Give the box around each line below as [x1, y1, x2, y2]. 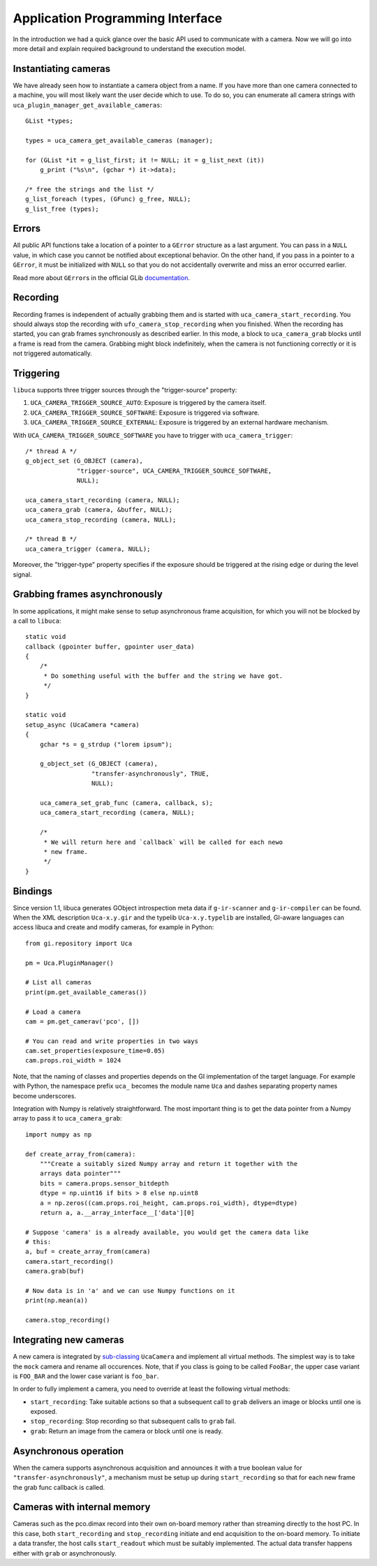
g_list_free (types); [25, 205, 99, 213]
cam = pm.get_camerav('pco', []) [25, 1017, 140, 1026]
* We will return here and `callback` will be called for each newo [43, 838, 283, 846]
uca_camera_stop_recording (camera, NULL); [25, 515, 177, 524]
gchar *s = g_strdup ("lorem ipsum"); [39, 740, 173, 748]
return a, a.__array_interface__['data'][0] [39, 1209, 195, 1216]
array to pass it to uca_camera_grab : [13, 1114, 122, 1123]
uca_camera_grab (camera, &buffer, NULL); [25, 506, 173, 514]
